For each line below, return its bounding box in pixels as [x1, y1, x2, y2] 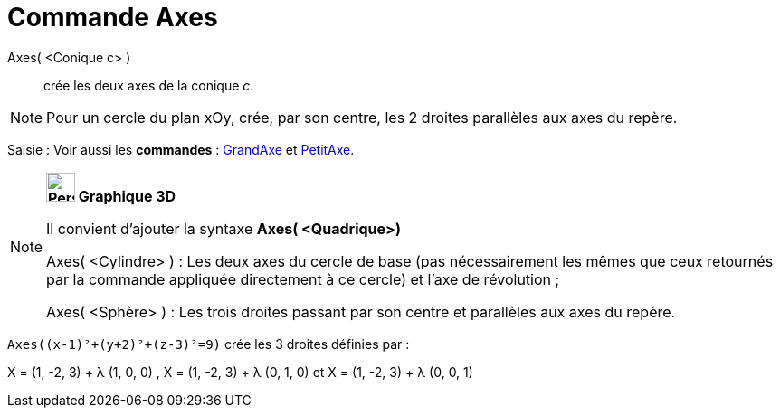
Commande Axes [7, 2, 218, 33]
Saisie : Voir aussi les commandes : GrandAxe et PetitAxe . [7, 141, 355, 157]
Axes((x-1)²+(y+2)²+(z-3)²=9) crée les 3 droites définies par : [7, 335, 410, 352]
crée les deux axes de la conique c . [43, 77, 254, 93]
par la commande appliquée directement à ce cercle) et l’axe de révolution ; [46, 269, 560, 288]
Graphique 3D [78, 186, 176, 205]
